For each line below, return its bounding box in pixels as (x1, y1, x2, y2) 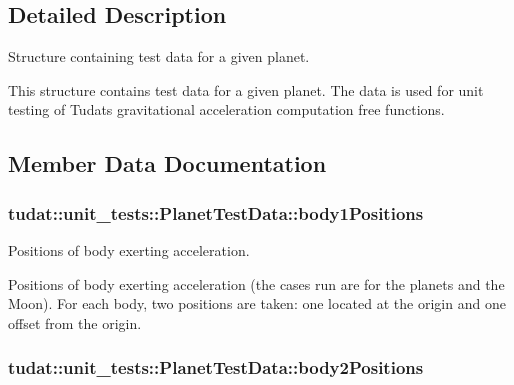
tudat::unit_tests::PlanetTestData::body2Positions (8, 355, 424, 380)
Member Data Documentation (8, 148, 327, 179)
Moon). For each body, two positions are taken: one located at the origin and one (8, 293, 506, 314)
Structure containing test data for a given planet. (8, 46, 310, 67)
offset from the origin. (8, 312, 142, 333)
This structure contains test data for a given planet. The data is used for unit (8, 79, 484, 100)
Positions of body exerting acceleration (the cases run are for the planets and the (8, 273, 505, 294)
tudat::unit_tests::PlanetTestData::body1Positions (8, 200, 424, 225)
